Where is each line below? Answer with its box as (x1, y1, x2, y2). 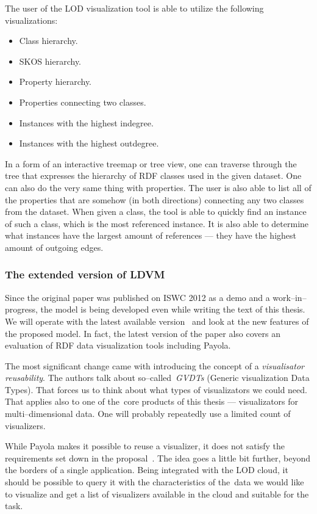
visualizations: (5, 13, 58, 26)
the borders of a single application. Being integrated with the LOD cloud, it (5, 463, 288, 476)
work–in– (272, 291, 307, 303)
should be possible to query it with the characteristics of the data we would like (5, 476, 304, 488)
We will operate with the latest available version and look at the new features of (5, 314, 309, 327)
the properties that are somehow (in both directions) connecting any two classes (5, 193, 304, 206)
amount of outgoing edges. (5, 241, 104, 253)
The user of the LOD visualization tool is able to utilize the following (5, 2, 264, 14)
